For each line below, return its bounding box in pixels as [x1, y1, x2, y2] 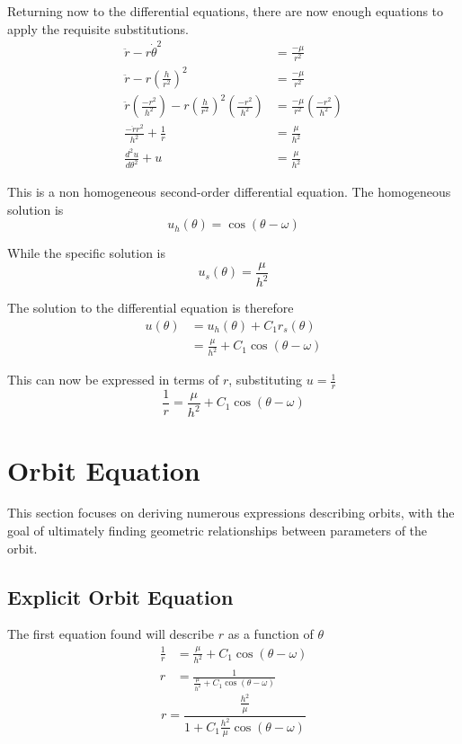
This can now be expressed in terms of [7, 370, 219, 389]
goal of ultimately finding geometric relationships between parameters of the [7, 521, 428, 540]
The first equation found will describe [7, 624, 215, 643]
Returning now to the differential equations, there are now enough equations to [7, 2, 444, 20]
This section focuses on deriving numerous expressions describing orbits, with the [7, 503, 455, 522]
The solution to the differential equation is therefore [7, 298, 294, 317]
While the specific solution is [7, 244, 166, 262]
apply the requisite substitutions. [7, 19, 189, 38]
